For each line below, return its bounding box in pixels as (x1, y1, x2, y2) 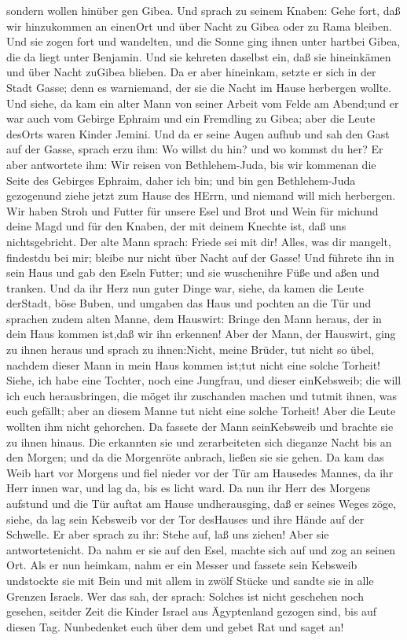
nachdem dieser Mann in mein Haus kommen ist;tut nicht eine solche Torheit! (6, 356, 380, 373)
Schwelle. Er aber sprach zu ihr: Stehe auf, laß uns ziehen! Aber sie (6, 526, 329, 543)
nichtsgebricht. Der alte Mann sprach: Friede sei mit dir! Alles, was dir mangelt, (6, 233, 391, 249)
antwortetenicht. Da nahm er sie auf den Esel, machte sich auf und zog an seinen (6, 541, 396, 557)
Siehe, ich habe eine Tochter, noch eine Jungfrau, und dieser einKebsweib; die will (6, 372, 401, 388)
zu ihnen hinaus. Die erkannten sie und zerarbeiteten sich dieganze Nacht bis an (6, 433, 392, 450)
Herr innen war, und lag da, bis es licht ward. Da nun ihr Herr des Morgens (6, 480, 371, 496)
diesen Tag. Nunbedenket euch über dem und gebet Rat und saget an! (6, 618, 344, 634)
